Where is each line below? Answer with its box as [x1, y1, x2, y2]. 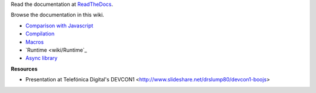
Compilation [25, 30, 55, 37]
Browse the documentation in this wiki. [11, 12, 105, 19]
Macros [25, 38, 44, 45]
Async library [25, 55, 58, 62]
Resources [11, 65, 38, 72]
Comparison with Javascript [25, 22, 94, 29]
